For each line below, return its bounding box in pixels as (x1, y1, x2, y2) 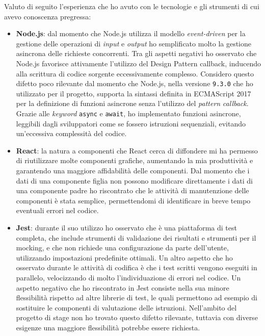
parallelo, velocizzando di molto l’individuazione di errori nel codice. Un (16, 272, 241, 282)
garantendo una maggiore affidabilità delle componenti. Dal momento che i (16, 165, 250, 176)
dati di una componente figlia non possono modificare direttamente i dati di (16, 175, 253, 186)
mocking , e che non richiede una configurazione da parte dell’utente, (16, 242, 229, 253)
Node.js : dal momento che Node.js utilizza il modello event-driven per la (16, 28, 246, 39)
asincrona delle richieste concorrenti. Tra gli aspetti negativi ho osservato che (16, 48, 257, 59)
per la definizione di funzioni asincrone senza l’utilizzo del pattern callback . (16, 98, 249, 109)
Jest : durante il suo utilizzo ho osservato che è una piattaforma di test (16, 222, 237, 232)
